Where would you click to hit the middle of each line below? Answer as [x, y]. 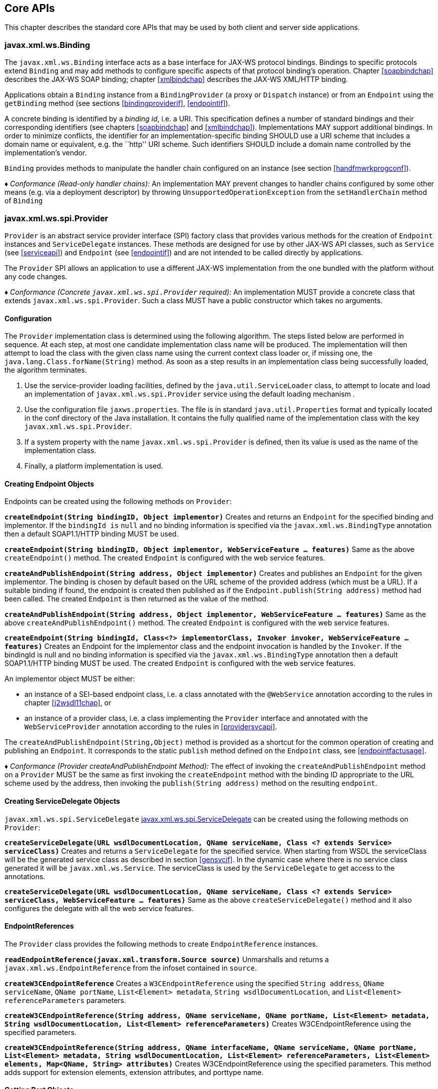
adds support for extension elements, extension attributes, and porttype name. [134, 1072]
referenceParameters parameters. [65, 1000]
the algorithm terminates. [46, 370]
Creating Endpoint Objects [49, 484]
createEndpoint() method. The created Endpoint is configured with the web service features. [165, 558]
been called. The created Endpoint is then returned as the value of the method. [137, 599]
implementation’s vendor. [46, 153]
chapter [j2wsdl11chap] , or [68, 703]
